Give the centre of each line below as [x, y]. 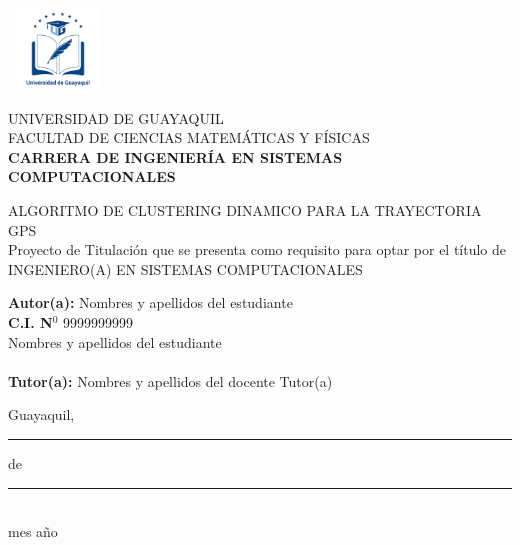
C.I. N [30, 321]
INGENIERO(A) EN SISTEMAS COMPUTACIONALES [185, 268]
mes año [33, 531]
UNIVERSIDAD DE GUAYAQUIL [116, 117]
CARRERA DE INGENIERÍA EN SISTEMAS [175, 156]
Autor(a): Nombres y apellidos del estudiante [150, 302]
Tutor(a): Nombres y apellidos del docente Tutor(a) [170, 380]
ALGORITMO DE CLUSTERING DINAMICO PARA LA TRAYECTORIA [245, 209]
